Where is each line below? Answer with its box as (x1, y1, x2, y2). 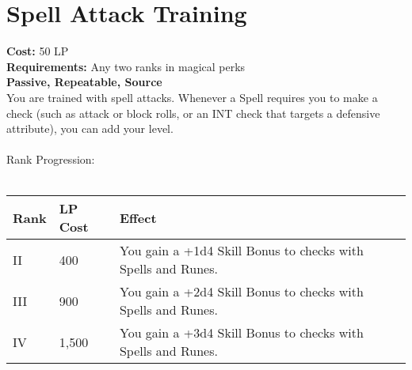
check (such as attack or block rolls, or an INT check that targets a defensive (6, 104, 380, 121)
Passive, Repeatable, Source (6, 74, 162, 90)
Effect (119, 208, 157, 227)
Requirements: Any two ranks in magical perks (6, 58, 246, 74)
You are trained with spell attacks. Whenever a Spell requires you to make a (6, 89, 378, 105)
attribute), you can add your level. (6, 120, 174, 137)
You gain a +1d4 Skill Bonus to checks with (119, 241, 364, 260)
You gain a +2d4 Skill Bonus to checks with (119, 282, 364, 301)
